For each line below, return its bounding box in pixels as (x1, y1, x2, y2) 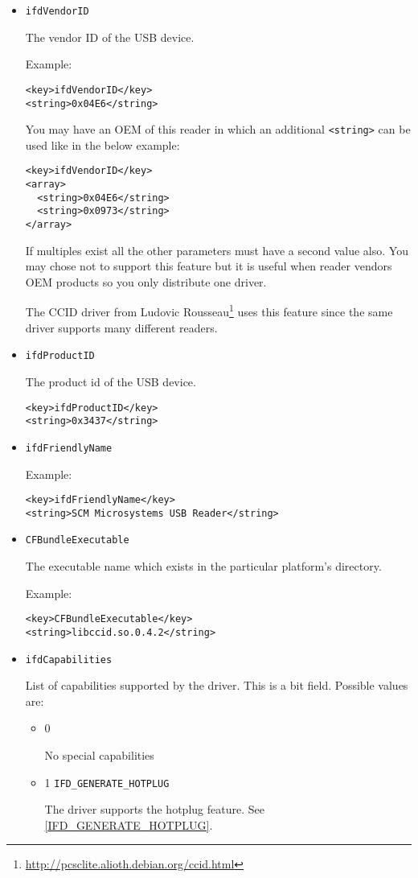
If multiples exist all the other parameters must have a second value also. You (25, 241, 408, 258)
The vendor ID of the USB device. (25, 28, 195, 45)
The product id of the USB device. (25, 373, 196, 390)
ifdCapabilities (25, 653, 113, 666)
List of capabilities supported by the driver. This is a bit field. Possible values (25, 677, 408, 694)
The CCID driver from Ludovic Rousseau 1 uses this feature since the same (25, 301, 393, 320)
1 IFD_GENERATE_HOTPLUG (44, 773, 170, 790)
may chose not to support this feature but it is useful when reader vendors (25, 258, 392, 274)
